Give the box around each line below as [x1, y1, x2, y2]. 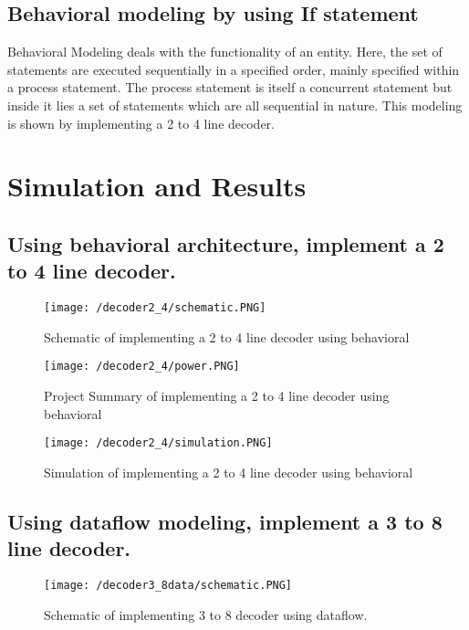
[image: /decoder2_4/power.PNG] [44, 360, 240, 373]
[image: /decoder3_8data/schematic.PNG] [44, 579, 293, 593]
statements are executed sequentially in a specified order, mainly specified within [7, 59, 460, 79]
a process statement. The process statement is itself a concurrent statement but [7, 78, 453, 97]
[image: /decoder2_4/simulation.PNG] [44, 436, 273, 450]
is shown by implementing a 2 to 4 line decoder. [7, 113, 276, 132]
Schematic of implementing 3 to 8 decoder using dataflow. [44, 604, 368, 624]
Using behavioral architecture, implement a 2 [7, 229, 444, 257]
